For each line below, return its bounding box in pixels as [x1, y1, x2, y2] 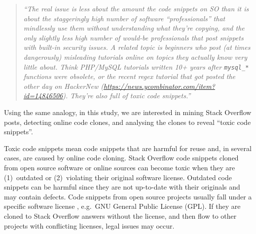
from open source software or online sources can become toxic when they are [4, 162, 235, 172]
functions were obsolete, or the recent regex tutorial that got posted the [23, 71, 236, 81]
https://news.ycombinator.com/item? [103, 80, 215, 91]
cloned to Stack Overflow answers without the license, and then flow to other [4, 210, 237, 221]
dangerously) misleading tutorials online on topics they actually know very [23, 51, 248, 62]
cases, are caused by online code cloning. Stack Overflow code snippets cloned [4, 153, 239, 163]
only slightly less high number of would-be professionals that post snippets [23, 32, 244, 42]
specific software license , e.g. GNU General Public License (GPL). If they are [4, 201, 241, 211]
